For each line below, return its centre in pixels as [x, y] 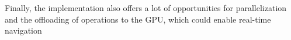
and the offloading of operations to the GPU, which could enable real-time [138, 19]
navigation [23, 30]
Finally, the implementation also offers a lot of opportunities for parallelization [146, 8]
